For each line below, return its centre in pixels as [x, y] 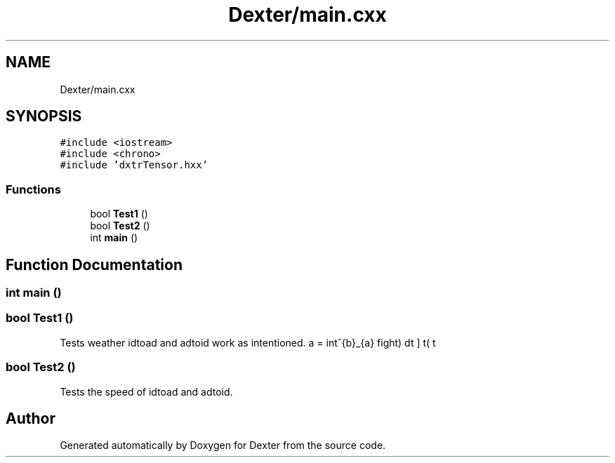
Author [31, 418]
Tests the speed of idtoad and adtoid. [146, 391]
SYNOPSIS [44, 116]
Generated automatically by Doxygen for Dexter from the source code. [223, 445]
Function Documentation [94, 264]
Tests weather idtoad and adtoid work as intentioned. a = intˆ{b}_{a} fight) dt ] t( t [248, 342]
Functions [33, 189]
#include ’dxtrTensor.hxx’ [134, 165]
